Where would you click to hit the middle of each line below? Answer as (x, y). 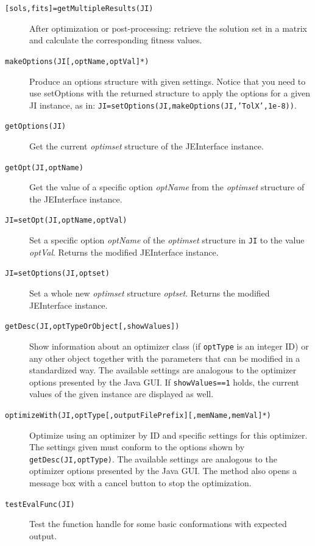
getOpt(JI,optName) (44, 167)
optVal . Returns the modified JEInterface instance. (124, 252)
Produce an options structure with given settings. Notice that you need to (168, 81)
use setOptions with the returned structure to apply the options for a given (170, 93)
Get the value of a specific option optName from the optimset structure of (167, 187)
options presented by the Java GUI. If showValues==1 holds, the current (164, 382)
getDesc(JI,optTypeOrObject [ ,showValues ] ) (92, 327)
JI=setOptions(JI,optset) (57, 274)
